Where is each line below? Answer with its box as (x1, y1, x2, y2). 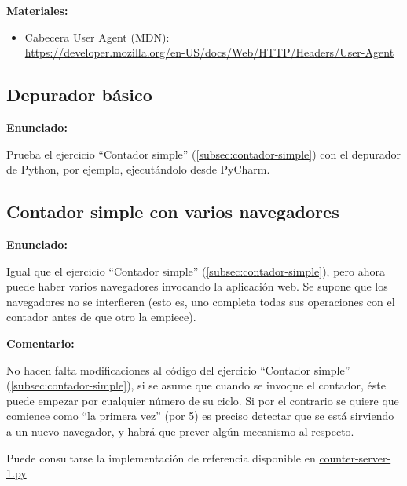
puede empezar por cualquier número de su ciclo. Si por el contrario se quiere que (6, 392, 399, 408)
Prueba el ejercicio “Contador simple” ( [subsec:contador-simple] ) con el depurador (6, 145, 401, 162)
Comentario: (6, 334, 75, 351)
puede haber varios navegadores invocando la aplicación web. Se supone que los (6, 278, 388, 294)
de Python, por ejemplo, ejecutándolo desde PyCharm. (6, 161, 270, 177)
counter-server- (319, 449, 391, 466)
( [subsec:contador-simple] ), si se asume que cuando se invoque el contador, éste (6, 377, 386, 393)
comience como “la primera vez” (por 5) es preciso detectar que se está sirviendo (6, 407, 394, 424)
